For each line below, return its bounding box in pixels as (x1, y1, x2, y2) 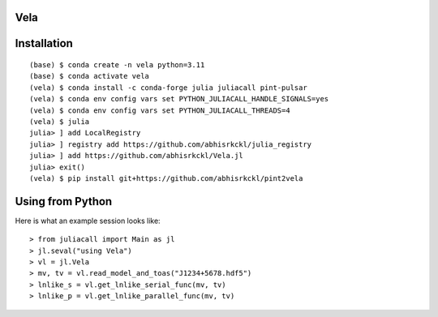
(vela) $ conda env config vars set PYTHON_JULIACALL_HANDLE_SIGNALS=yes (29, 94, 329, 104)
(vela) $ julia (29, 117, 90, 126)
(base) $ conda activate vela (29, 71, 150, 81)
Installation (15, 36, 73, 50)
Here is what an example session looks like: (15, 216, 161, 225)
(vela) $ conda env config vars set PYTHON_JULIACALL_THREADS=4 (29, 105, 291, 115)
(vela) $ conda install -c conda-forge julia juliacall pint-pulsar (29, 83, 307, 92)
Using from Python (15, 195, 113, 208)
